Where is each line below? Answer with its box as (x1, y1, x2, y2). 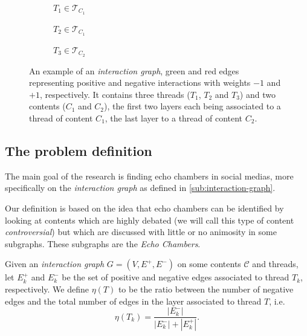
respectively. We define (5, 282, 89, 295)
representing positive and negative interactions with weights (29, 76, 251, 89)
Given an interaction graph (5, 257, 105, 270)
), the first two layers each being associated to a (104, 100, 281, 112)
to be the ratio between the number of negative (118, 282, 294, 295)
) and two (239, 88, 276, 100)
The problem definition (5, 141, 152, 160)
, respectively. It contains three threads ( (39, 88, 190, 100)
